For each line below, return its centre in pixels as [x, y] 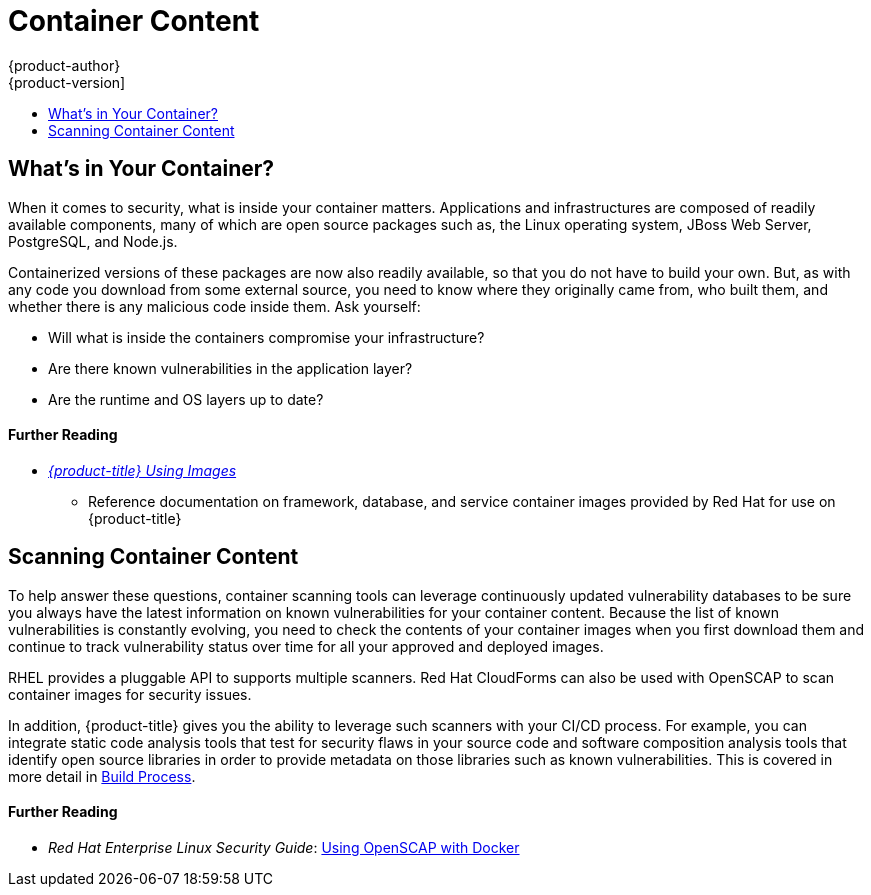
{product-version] [67, 82]
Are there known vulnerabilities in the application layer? [230, 368]
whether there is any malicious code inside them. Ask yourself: [214, 306]
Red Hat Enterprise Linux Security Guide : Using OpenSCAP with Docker [284, 847]
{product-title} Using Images [142, 470]
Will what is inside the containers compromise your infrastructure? [266, 337]
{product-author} [64, 65]
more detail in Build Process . [102, 776]
